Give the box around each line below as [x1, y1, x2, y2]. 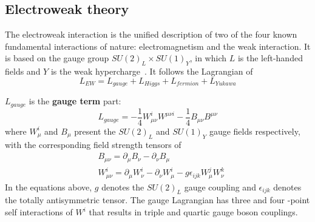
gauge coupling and [184, 180, 256, 193]
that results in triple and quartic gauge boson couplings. [89, 206, 298, 218]
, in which [189, 52, 227, 64]
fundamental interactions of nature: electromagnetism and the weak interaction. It [5, 39, 311, 52]
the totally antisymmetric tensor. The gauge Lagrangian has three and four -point [5, 193, 310, 206]
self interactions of [5, 206, 73, 218]
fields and [5, 65, 41, 78]
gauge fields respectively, [209, 124, 300, 137]
